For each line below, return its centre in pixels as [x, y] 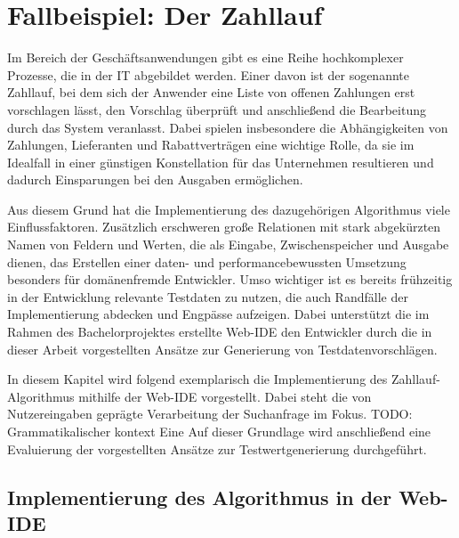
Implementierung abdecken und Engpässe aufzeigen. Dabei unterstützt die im [218, 314]
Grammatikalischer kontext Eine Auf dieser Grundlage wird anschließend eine [219, 431]
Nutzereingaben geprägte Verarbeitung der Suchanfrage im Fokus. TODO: [210, 414]
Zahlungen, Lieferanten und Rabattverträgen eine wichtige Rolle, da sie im [211, 145]
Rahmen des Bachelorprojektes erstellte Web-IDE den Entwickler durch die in [220, 332]
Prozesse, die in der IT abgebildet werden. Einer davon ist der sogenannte [208, 74]
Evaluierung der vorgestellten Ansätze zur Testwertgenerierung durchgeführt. [217, 448]
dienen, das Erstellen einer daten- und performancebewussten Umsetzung [207, 261]
